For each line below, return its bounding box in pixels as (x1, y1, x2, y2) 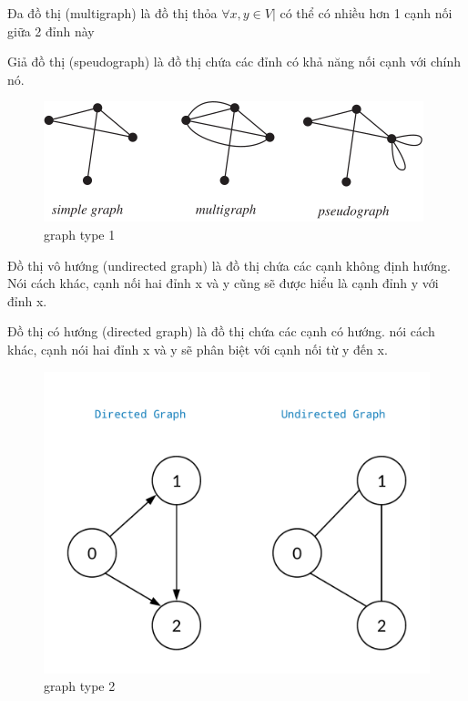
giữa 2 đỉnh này (7, 21, 95, 40)
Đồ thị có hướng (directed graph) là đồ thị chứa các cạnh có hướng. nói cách (7, 322, 435, 341)
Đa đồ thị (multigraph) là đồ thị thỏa (7, 4, 218, 22)
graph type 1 (44, 224, 116, 243)
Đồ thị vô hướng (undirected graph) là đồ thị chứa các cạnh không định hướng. (7, 255, 451, 274)
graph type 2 (44, 676, 116, 696)
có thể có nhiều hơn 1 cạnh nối (280, 4, 453, 22)
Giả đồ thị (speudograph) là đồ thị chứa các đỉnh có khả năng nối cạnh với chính (7, 52, 462, 71)
